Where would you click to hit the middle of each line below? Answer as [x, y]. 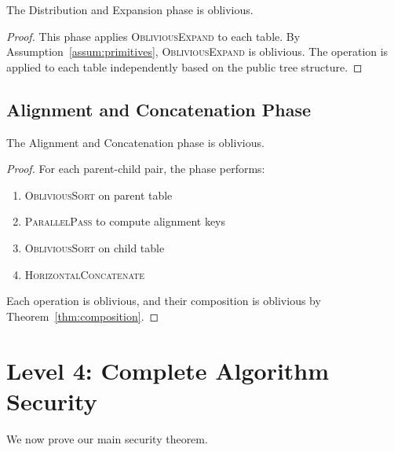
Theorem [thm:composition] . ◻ [83, 316]
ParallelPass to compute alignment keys [125, 221]
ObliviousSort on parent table [98, 195]
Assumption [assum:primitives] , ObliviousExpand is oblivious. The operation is [197, 51]
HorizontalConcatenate [85, 274]
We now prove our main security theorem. [107, 438]
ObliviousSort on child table [95, 247]
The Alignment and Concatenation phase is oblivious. [135, 142]
